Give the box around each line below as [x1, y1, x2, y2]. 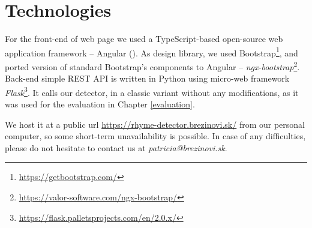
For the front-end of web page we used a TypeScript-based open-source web [5, 32, 283, 45]
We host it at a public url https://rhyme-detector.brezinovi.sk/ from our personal [5, 118, 305, 130]
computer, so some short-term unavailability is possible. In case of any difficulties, [5, 130, 306, 142]
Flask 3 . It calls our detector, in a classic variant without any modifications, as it [5, 84, 299, 98]
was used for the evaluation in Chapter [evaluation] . [5, 98, 195, 110]
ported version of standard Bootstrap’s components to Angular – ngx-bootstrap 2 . [5, 58, 300, 73]
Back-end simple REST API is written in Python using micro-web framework [5, 72, 290, 85]
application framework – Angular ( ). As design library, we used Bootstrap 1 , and [5, 44, 298, 59]
